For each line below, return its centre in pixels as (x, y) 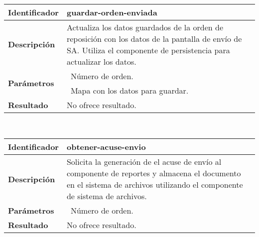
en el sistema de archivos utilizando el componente (155, 185)
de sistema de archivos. (107, 196)
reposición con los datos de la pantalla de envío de (154, 38)
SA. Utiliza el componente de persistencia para (148, 50)
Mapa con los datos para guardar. (129, 90)
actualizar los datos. (101, 61)
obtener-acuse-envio (106, 147)
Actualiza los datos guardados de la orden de (145, 27)
